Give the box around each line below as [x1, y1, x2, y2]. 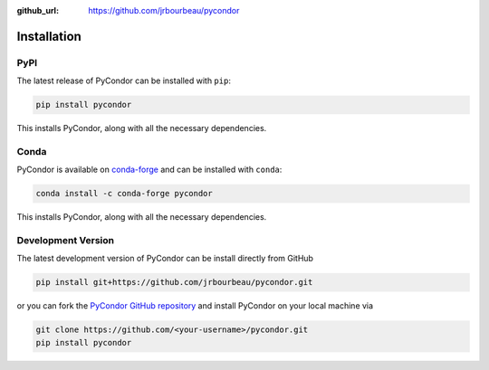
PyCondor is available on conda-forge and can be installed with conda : [16, 164, 283, 176]
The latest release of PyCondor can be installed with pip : [16, 75, 231, 86]
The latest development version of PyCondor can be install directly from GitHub [16, 253, 314, 264]
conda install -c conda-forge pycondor [35, 188, 213, 199]
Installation [16, 28, 81, 44]
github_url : [16, 5, 59, 15]
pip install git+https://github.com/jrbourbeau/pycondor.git [35, 277, 313, 288]
